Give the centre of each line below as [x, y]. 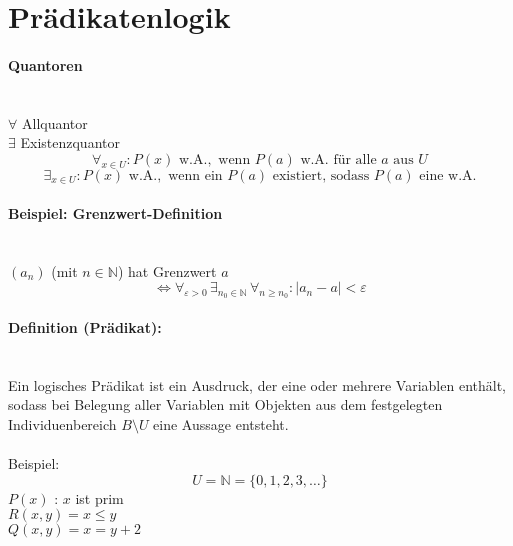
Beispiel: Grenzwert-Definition [115, 212]
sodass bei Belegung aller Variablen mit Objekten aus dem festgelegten [225, 404]
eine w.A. [448, 175]
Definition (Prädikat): [85, 326]
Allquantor [54, 122]
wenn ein [195, 175]
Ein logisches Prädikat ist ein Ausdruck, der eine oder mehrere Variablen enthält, [257, 384]
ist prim [99, 497]
